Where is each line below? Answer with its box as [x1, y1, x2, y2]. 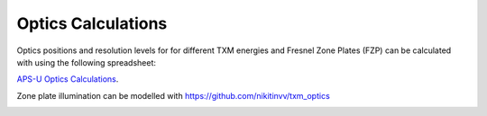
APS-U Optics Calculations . [16, 74, 119, 85]
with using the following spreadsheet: [16, 57, 157, 67]
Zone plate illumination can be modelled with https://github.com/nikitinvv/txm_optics [16, 90, 331, 101]
